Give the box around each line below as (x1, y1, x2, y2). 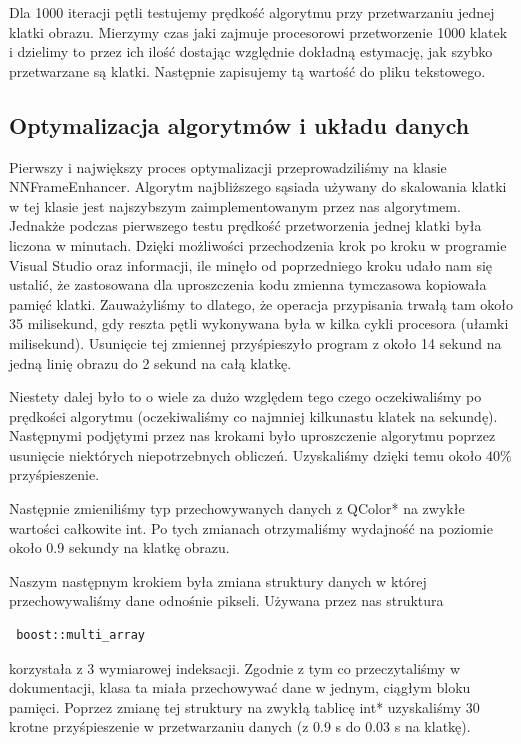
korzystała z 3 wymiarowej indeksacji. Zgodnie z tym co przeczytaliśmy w (9, 657, 461, 678)
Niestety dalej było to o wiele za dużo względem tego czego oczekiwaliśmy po (9, 386, 482, 407)
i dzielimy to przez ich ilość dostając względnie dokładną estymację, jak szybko (9, 41, 493, 62)
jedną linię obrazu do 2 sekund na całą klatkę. (9, 352, 292, 373)
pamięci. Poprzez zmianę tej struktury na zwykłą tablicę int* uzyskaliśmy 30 (9, 696, 480, 717)
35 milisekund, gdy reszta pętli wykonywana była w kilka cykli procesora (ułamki (9, 313, 509, 334)
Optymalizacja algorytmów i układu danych (9, 109, 470, 140)
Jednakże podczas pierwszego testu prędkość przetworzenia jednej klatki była (9, 215, 482, 236)
